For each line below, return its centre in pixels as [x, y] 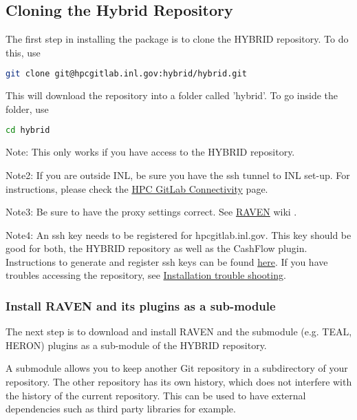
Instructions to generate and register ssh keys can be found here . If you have [167, 261]
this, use [23, 52]
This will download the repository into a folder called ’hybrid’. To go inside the [172, 95]
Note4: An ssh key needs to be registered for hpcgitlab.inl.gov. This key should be [178, 234]
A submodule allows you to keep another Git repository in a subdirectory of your [177, 368]
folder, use [27, 108]
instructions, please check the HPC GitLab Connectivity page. [137, 188]
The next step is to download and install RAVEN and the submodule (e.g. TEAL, [179, 332]
